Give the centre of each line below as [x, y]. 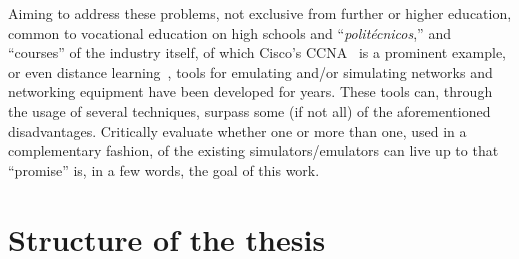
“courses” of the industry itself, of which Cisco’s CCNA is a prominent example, [257, 52]
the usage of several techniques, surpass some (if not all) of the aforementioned [249, 110]
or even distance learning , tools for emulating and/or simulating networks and [250, 71]
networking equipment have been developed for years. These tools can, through [250, 91]
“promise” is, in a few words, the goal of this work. [164, 169]
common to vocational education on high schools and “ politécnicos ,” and [229, 32]
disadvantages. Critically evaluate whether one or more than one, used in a [237, 130]
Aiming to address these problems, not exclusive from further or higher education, [260, 13]
